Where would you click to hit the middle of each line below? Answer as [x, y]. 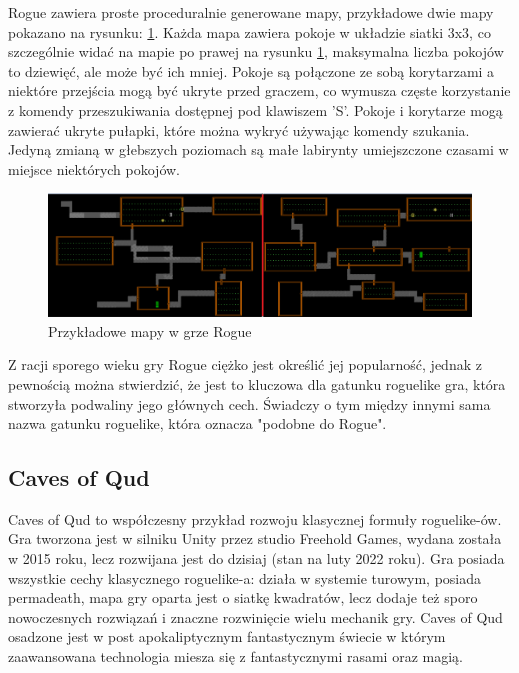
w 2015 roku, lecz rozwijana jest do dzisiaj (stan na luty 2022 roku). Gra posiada [256, 558]
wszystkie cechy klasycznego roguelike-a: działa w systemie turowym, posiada [245, 577]
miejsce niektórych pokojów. [94, 168]
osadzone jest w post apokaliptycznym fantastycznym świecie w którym [227, 636]
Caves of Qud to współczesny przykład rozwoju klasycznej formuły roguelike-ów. [255, 518]
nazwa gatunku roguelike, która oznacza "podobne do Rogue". [197, 423]
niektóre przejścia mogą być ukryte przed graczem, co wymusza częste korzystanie [259, 90]
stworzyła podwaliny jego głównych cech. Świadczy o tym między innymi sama [249, 403]
